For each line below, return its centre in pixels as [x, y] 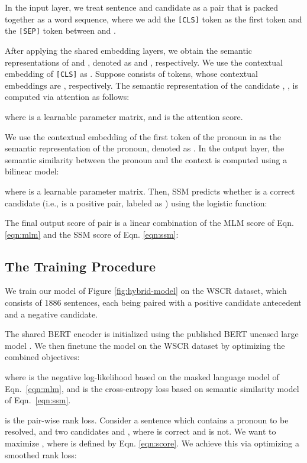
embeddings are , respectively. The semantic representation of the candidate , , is [151, 85]
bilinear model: [32, 171]
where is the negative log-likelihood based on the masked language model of [142, 377]
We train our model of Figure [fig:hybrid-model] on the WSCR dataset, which [146, 291]
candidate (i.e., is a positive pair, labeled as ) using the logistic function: [136, 203]
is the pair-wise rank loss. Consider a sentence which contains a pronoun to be [147, 420]
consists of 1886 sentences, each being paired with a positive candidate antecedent [153, 302]
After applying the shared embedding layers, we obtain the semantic [129, 50]
